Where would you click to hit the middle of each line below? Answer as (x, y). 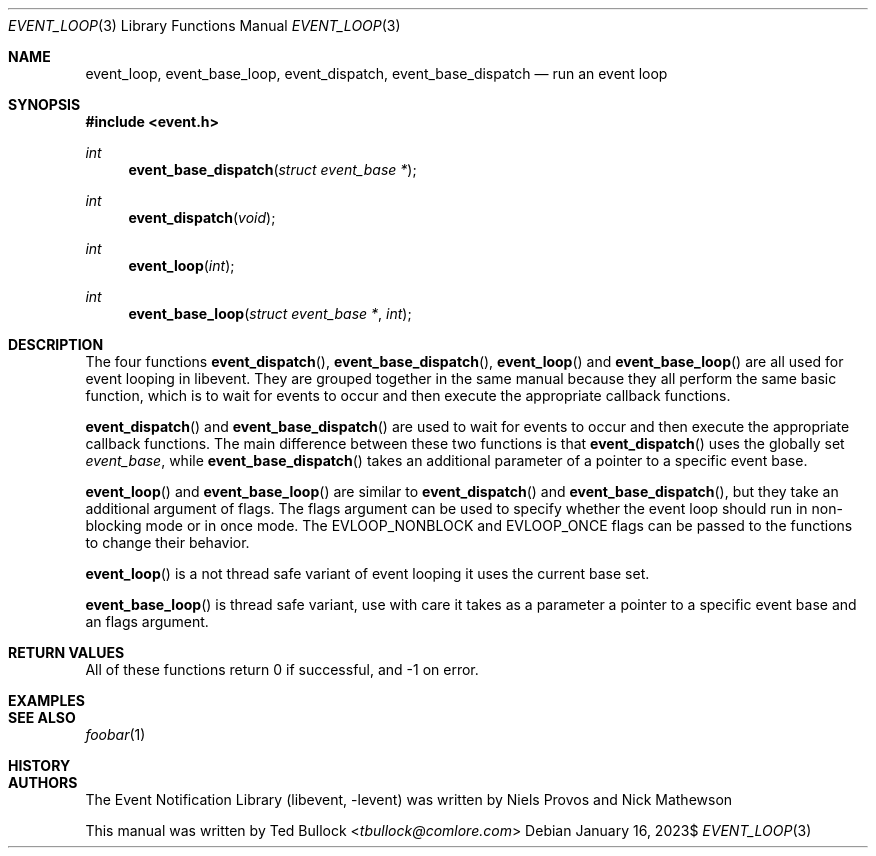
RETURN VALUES (66, 652)
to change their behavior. (167, 542)
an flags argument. (147, 621)
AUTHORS (43, 782)
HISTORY (39, 765)
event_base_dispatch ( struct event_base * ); (272, 169)
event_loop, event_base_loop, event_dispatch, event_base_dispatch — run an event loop (376, 73)
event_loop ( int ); (181, 265)
